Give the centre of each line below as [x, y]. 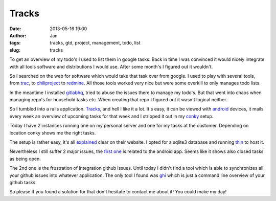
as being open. [25, 159]
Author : [18, 35]
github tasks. [23, 182]
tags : [15, 43]
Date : [15, 29]
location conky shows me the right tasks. [53, 132]
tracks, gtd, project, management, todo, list [95, 43]
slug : [15, 50]
